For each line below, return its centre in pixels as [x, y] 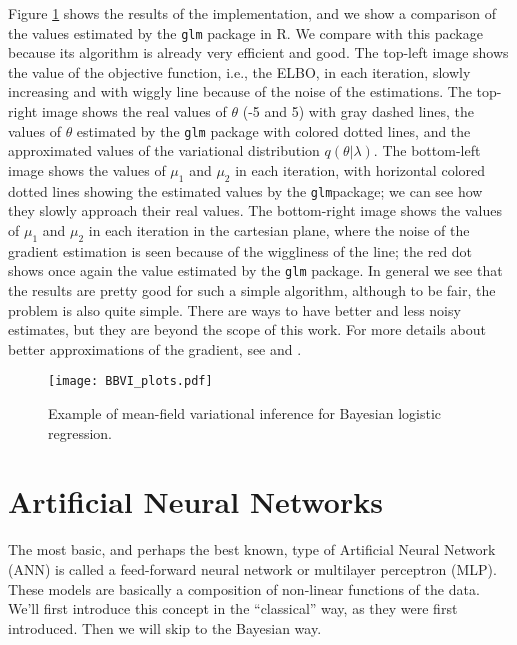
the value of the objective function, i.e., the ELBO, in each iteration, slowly [239, 71]
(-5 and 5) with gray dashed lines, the [358, 111]
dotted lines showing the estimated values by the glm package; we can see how [245, 190]
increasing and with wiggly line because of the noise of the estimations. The [240, 91]
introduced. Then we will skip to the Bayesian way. [165, 627]
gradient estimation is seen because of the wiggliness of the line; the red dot [240, 250]
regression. [80, 432]
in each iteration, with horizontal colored [360, 169]
